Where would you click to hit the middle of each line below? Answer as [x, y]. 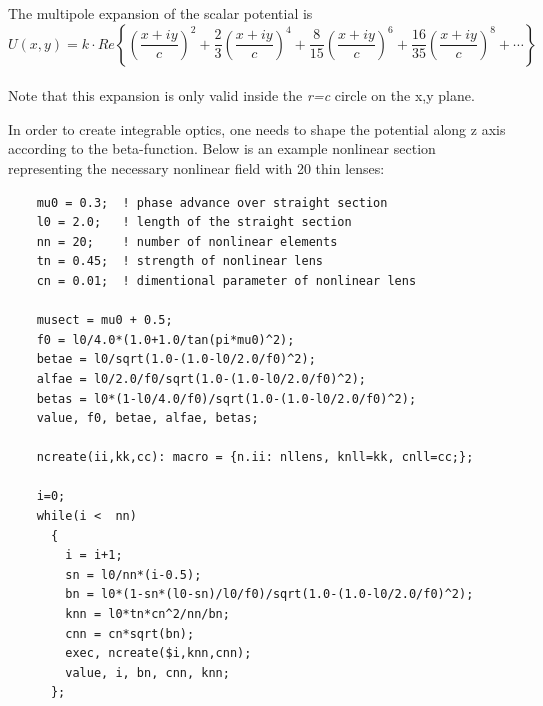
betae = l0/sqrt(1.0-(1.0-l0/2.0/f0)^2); [176, 359]
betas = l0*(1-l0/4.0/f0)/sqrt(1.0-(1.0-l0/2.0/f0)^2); [226, 398]
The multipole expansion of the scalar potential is [160, 13]
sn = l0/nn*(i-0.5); [133, 574]
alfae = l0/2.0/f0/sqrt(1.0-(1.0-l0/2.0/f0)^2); [201, 378]
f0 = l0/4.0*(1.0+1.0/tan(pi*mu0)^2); [165, 339]
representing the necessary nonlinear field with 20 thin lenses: [196, 167]
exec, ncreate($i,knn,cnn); [158, 653]
